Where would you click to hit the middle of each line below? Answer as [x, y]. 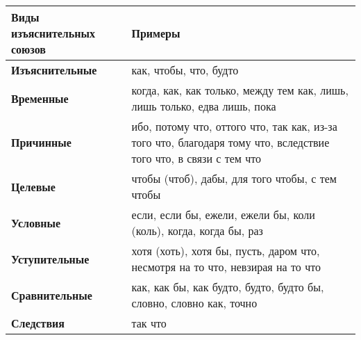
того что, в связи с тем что [196, 158]
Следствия [38, 323]
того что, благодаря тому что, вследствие [230, 142]
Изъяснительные [54, 70]
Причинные [41, 142]
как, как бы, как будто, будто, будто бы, [228, 287]
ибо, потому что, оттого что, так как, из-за [234, 126]
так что [149, 323]
